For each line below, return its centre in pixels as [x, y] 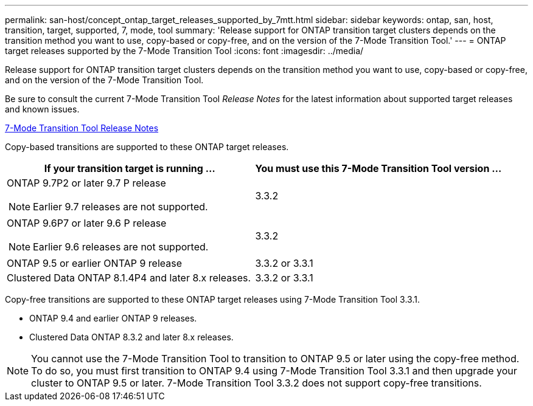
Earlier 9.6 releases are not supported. [121, 247]
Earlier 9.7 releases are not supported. [120, 207]
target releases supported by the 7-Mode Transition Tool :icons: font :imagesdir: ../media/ [184, 51]
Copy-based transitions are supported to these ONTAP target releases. [147, 147]
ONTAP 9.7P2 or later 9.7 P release [86, 183]
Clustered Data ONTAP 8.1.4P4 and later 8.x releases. [129, 278]
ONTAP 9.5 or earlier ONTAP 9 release [95, 263]
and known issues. [42, 109]
